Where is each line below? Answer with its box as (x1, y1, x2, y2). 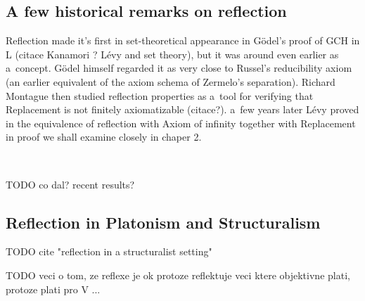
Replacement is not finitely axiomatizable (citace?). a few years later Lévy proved (6, 102, 359, 117)
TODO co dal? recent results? (6, 177, 135, 191)
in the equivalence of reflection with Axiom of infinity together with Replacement (6, 115, 356, 130)
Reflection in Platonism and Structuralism (6, 211, 321, 233)
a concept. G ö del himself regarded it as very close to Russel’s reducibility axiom (6, 60, 352, 75)
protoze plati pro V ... (6, 281, 101, 296)
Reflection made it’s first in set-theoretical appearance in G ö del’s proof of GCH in (6, 33, 360, 48)
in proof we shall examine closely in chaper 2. (6, 129, 202, 144)
